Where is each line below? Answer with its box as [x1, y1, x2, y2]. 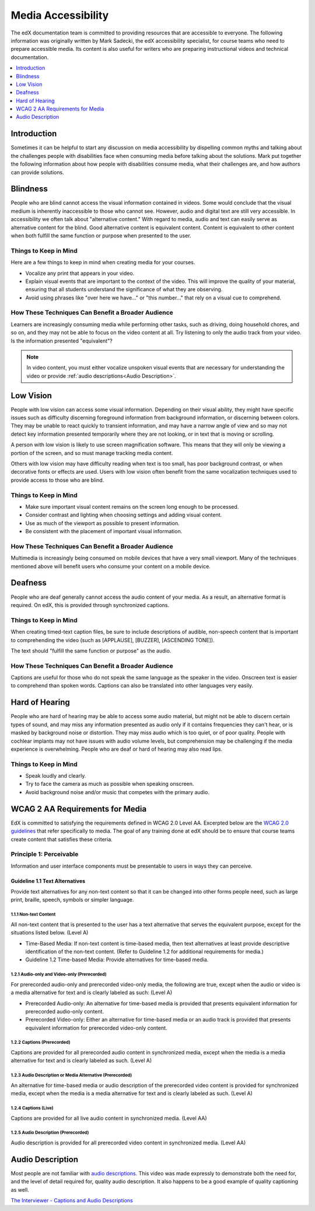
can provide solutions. [10, 168, 64, 175]
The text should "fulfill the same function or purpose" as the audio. [10, 647, 171, 654]
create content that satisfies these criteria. [10, 836, 113, 843]
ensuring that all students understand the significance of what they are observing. [25, 286, 223, 293]
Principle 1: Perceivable [10, 850, 79, 858]
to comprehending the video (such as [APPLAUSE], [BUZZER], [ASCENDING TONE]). [10, 636, 215, 643]
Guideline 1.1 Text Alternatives [10, 877, 86, 884]
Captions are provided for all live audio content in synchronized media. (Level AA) [10, 1115, 207, 1122]
